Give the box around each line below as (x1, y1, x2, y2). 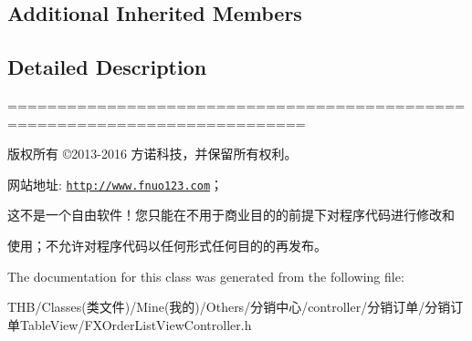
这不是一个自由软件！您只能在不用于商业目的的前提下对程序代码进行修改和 (7, 205, 455, 224)
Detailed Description (7, 53, 207, 81)
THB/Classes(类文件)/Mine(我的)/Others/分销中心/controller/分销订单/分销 (7, 297, 451, 316)
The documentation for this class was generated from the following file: (7, 266, 404, 285)
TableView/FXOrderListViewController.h (19, 315, 252, 334)
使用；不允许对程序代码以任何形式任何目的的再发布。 (7, 236, 327, 255)
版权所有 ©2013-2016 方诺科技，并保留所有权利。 (7, 144, 298, 163)
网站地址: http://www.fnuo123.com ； (7, 174, 224, 193)
